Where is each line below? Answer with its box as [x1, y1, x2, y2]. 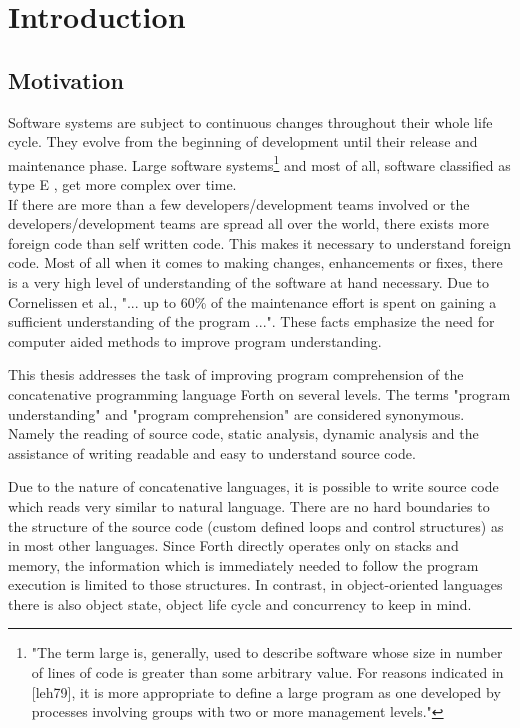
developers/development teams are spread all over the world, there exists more [8, 213, 489, 234]
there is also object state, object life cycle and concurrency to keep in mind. [8, 593, 472, 614]
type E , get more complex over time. [8, 174, 237, 195]
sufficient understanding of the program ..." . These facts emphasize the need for [8, 311, 495, 332]
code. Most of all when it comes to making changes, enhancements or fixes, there [8, 252, 503, 273]
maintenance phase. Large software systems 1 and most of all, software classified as [8, 151, 511, 175]
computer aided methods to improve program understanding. [8, 330, 382, 351]
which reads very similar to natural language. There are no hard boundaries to [8, 495, 490, 516]
